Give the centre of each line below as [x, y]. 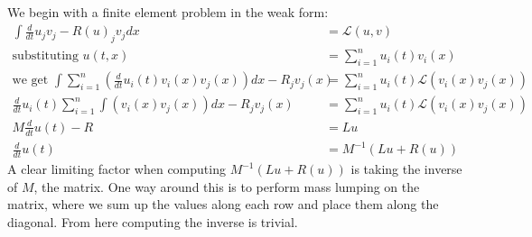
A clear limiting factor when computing [117, 169]
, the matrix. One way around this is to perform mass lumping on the [227, 186]
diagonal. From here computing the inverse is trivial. [153, 221]
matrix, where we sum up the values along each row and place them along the [223, 204]
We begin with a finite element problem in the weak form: [168, 12]
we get [30, 81]
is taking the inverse [406, 169]
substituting [45, 56]
